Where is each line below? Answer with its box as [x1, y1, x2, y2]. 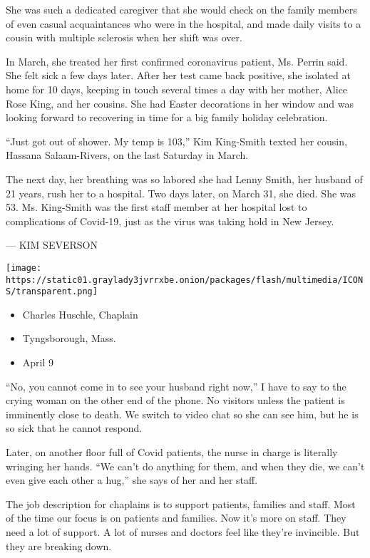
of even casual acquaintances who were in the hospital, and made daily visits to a [6, 16, 361, 31]
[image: [6, 262, 42, 273]
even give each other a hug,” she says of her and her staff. [6, 472, 258, 487]
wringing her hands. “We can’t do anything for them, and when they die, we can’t [6, 458, 365, 473]
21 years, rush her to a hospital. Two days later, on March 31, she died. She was [6, 185, 356, 200]
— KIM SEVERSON [6, 237, 98, 252]
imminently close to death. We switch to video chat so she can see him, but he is [6, 406, 359, 421]
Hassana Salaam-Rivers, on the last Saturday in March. [6, 148, 249, 162]
